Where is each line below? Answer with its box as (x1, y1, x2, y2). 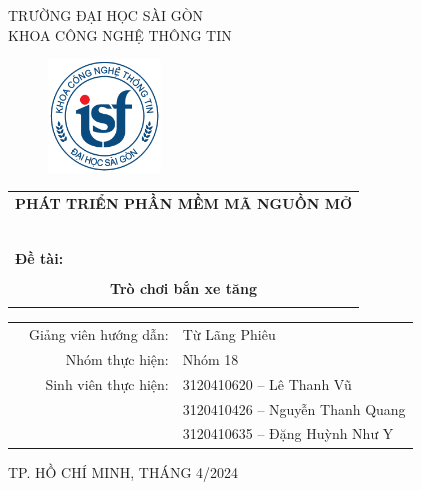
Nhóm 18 (182, 348, 239, 369)
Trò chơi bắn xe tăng (110, 277, 257, 298)
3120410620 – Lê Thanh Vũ (182, 373, 352, 394)
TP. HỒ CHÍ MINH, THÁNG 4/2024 (8, 461, 239, 482)
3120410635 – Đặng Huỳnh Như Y (182, 423, 394, 444)
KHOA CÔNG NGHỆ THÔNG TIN (8, 24, 232, 45)
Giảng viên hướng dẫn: (29, 324, 169, 345)
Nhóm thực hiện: (65, 348, 169, 369)
